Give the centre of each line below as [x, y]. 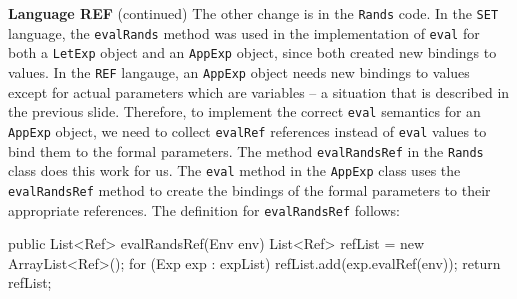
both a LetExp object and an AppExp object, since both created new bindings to [252, 52]
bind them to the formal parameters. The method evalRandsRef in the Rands [246, 150]
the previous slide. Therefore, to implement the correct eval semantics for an [244, 111]
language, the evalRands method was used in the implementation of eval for [244, 32]
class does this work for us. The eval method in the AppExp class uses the [234, 170]
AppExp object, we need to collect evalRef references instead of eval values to [247, 130]
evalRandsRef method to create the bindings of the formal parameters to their [249, 189]
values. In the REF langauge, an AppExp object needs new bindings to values [239, 71]
